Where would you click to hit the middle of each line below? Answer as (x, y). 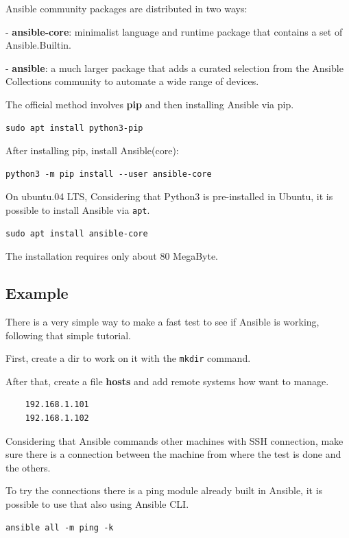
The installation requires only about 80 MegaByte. (112, 256)
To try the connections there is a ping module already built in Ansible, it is (164, 490)
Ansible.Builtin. (38, 45)
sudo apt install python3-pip (74, 128)
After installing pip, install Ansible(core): (92, 150)
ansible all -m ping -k (60, 527)
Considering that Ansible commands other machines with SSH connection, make (174, 440)
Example (37, 293)
